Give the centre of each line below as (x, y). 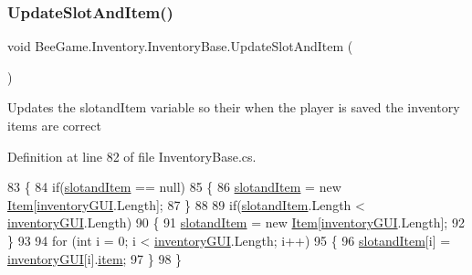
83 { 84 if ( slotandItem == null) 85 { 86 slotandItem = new (174, 187)
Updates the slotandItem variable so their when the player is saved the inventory (234, 107)
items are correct (54, 125)
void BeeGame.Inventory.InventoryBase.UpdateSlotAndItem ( (180, 46)
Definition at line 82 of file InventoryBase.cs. (132, 156)
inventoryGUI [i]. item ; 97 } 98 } (95, 258)
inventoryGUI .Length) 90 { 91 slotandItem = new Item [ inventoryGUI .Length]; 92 (236, 222)
